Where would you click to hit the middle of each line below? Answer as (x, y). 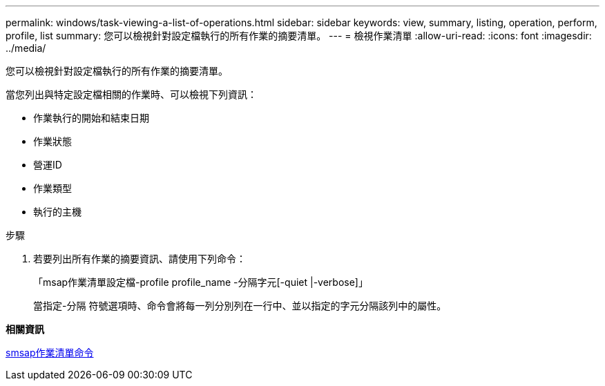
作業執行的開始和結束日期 (91, 118)
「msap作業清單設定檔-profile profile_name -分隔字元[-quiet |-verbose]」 (201, 282)
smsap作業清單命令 (50, 353)
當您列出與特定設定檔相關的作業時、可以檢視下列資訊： (131, 94)
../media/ (26, 48)
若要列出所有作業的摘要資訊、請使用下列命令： (140, 259)
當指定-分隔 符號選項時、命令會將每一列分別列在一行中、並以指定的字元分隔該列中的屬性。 (240, 306)
